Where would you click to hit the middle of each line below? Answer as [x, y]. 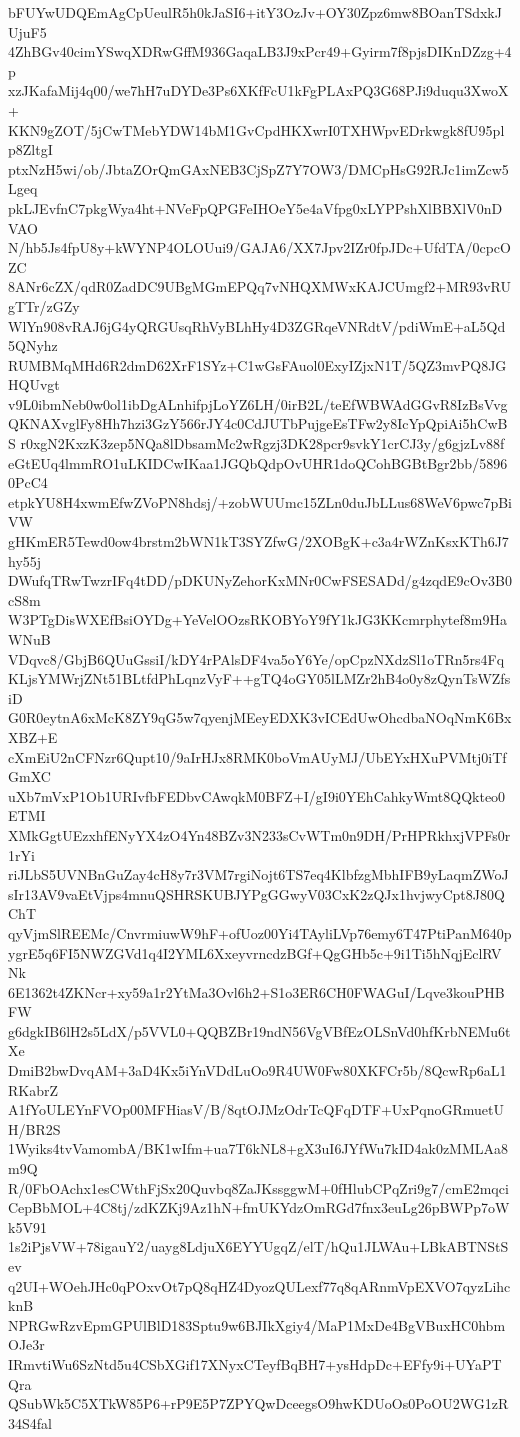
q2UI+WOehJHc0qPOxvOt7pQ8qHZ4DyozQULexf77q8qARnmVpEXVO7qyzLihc [259, 1285]
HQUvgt [34, 384]
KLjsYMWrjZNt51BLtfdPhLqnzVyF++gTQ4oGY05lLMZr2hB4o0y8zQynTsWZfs [259, 678]
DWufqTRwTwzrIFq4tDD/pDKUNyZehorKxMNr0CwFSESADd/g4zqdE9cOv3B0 [260, 580]
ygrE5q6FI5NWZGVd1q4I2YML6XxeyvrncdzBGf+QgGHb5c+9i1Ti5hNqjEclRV [255, 952]
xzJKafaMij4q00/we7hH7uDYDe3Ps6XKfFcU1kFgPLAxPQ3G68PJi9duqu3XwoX [258, 90]
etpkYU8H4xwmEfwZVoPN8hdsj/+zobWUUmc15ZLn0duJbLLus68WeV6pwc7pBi [260, 501]
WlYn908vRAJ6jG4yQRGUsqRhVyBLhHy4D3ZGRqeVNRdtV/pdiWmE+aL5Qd [257, 325]
